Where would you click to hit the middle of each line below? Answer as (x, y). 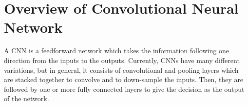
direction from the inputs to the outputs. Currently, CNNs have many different (122, 60)
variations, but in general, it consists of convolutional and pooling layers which (121, 70)
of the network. (27, 98)
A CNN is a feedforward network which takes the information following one (116, 51)
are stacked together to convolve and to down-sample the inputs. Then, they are (124, 79)
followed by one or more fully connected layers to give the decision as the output (124, 89)
